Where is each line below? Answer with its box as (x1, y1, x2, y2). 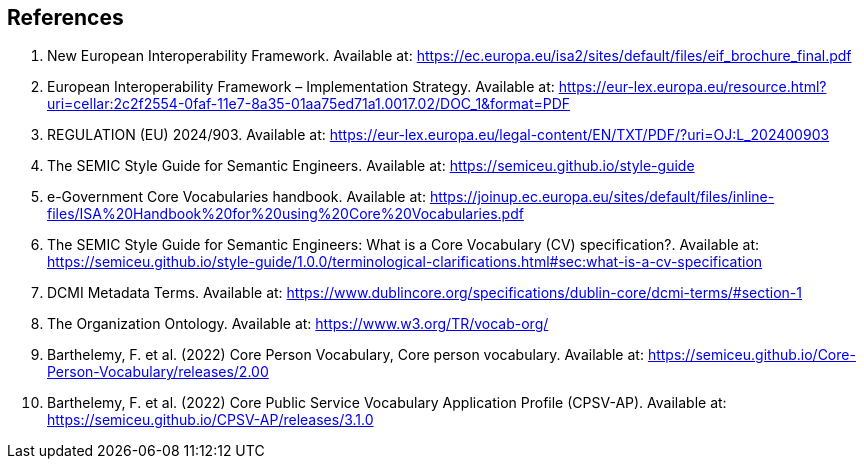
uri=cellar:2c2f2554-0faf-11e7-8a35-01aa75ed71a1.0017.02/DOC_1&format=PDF (47, 95, 571, 113)
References (7, 5, 124, 30)
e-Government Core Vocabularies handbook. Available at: (47, 188, 426, 206)
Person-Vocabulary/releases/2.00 (47, 363, 269, 381)
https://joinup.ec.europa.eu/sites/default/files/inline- (429, 188, 775, 206)
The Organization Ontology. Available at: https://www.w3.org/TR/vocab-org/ (47, 315, 549, 333)
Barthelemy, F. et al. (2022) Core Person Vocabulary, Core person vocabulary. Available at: (47, 346, 644, 364)
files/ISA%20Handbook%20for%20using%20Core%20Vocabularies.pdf (47, 205, 524, 223)
